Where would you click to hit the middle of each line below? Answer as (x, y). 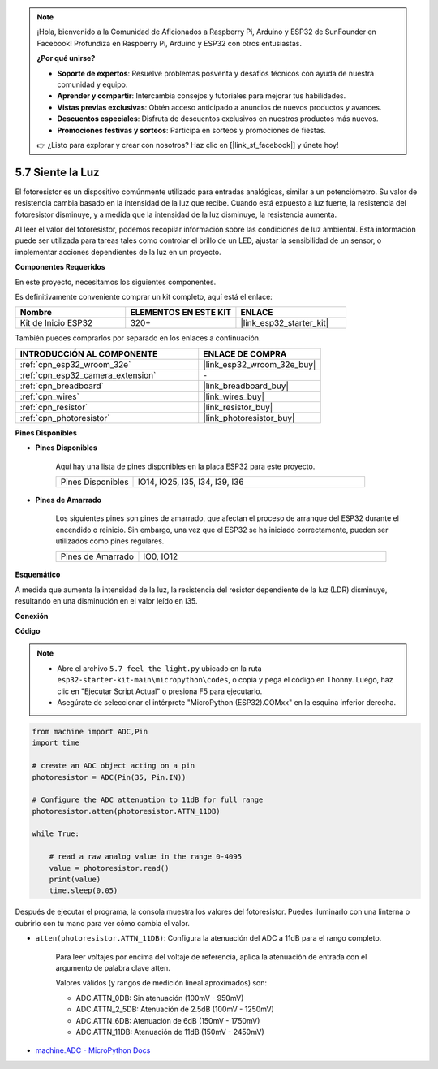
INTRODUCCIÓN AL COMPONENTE (89, 353)
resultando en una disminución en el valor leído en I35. (106, 601)
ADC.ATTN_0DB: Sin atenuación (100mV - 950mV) (160, 998)
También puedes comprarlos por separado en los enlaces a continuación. (138, 338)
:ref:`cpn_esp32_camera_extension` (88, 375)
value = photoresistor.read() (109, 868)
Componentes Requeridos (60, 267)
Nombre (36, 313)
